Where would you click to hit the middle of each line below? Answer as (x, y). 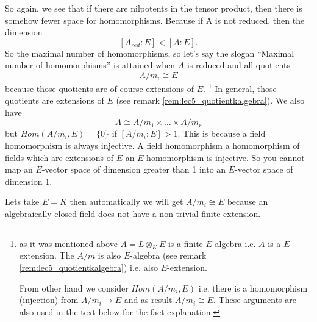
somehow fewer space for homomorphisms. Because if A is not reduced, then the (155, 20)
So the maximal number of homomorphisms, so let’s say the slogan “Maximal (150, 53)
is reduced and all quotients (238, 65)
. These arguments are (255, 300)
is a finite (185, 243)
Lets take (22, 202)
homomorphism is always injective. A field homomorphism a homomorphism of (152, 145)
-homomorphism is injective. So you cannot (224, 157)
